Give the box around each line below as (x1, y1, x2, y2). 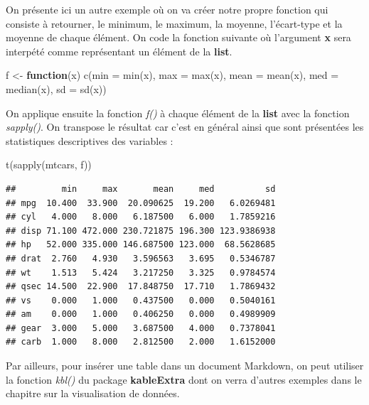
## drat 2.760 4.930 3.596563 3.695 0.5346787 (6, 253, 276, 264)
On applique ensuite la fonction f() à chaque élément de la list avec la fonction (6, 105, 350, 120)
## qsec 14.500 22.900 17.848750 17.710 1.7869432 (6, 281, 276, 292)
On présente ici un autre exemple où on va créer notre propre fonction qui (6, 2, 328, 16)
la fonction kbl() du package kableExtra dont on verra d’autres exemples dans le (6, 372, 362, 387)
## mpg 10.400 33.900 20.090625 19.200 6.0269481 (6, 198, 276, 208)
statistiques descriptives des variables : (6, 133, 173, 148)
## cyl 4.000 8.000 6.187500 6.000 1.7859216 (6, 212, 276, 222)
